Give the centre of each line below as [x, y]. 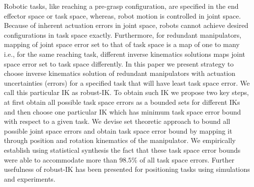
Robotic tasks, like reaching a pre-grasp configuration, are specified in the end [121, 6]
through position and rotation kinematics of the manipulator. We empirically [120, 140]
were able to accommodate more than [61, 159]
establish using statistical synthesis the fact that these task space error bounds [122, 150]
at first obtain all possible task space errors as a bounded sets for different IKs [122, 102]
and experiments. [30, 178]
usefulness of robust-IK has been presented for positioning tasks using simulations [127, 169]
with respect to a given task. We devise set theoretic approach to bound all [117, 121]
